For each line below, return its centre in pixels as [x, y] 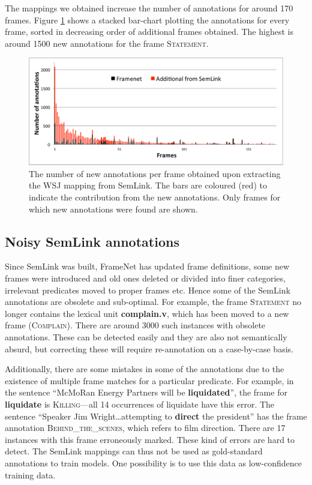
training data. [30, 474]
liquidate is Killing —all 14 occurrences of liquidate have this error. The [140, 404]
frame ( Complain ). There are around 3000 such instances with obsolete [135, 325]
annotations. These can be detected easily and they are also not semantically [146, 336]
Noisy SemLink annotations [92, 241]
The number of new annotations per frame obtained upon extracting [155, 173]
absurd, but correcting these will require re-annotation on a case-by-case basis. [149, 348]
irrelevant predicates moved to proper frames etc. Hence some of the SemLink [148, 290]
